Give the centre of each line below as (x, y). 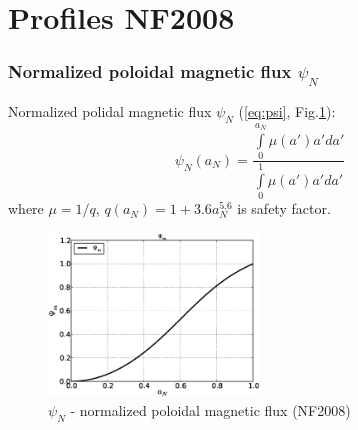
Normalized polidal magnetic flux (110, 110)
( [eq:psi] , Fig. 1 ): (287, 110)
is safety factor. (284, 208)
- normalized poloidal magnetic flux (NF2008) (210, 410)
